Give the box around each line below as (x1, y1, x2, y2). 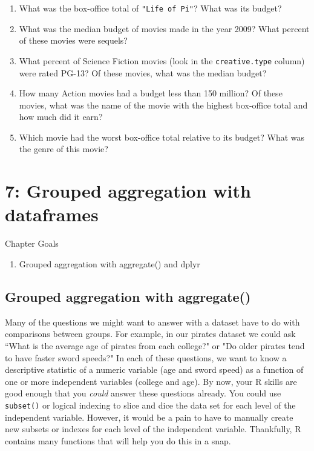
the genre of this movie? (19, 142, 108, 155)
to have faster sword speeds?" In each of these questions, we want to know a (5, 351, 287, 364)
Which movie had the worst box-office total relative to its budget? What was (19, 130, 305, 143)
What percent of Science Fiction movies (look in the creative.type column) (19, 54, 305, 67)
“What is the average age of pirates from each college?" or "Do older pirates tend (5, 339, 305, 352)
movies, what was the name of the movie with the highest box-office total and (19, 98, 308, 111)
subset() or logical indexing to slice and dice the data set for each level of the (5, 398, 296, 411)
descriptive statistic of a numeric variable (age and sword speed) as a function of (5, 363, 304, 376)
